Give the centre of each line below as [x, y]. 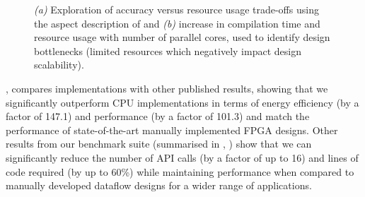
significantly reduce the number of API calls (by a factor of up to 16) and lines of [182, 157]
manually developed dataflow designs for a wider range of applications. [159, 185]
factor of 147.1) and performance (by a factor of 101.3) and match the [158, 116]
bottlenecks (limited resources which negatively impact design [168, 50]
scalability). [59, 65]
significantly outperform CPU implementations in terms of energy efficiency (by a [182, 102]
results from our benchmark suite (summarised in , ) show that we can [159, 144]
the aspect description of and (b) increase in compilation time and [177, 23]
